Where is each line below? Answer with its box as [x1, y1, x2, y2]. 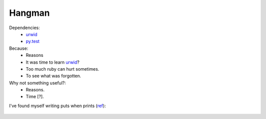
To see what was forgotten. [26, 73, 81, 79]
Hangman [9, 7, 50, 18]
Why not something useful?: [9, 79, 66, 86]
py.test [26, 39, 40, 44]
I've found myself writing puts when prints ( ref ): [9, 103, 106, 109]
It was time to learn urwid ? [26, 59, 80, 65]
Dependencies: [9, 25, 40, 31]
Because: [9, 45, 29, 51]
